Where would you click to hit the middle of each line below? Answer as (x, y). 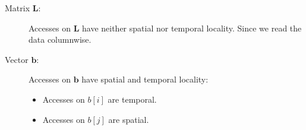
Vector (17, 59)
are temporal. (132, 99)
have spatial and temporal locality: (145, 79)
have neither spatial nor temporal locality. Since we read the (192, 28)
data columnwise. (60, 39)
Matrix (18, 8)
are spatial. (129, 119)
